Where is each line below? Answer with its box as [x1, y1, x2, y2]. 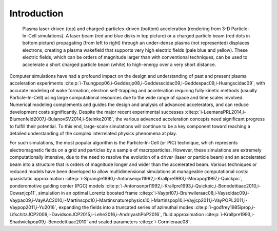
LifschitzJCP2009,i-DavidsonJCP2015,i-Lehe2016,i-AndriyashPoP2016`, [9, 212, 163, 218]
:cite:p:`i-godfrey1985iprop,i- [194, 204, 256, 210]
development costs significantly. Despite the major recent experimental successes [9, 109, 184, 115]
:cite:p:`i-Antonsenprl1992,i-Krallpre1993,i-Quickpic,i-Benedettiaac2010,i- [105, 182, 261, 189]
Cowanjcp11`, [9, 190, 37, 196]
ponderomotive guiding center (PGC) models [9, 182, 105, 189]
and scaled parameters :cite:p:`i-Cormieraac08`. [89, 218, 191, 225]
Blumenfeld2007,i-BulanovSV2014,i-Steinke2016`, [9, 116, 115, 122]
